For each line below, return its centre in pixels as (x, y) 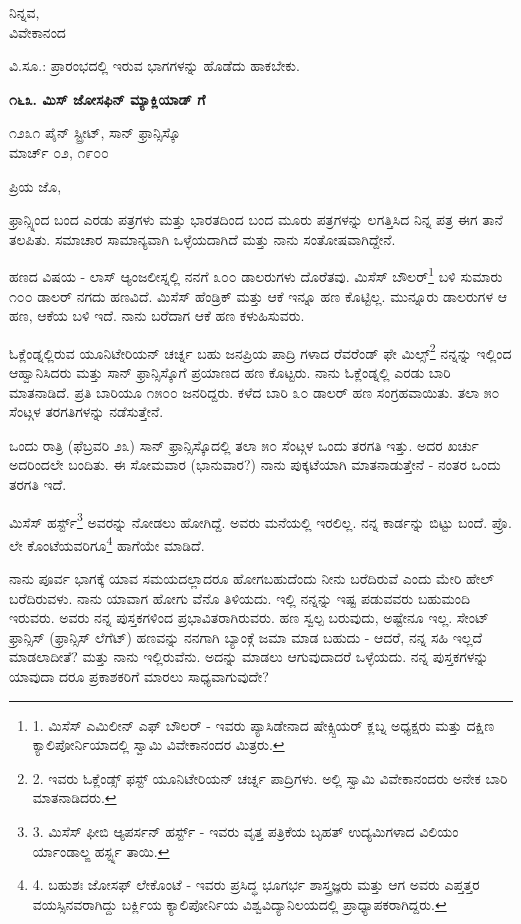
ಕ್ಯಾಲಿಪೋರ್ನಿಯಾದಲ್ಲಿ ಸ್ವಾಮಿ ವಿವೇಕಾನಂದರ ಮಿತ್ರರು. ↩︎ (158, 744)
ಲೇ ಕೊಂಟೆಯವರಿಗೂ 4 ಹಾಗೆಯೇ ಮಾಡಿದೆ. (107, 543)
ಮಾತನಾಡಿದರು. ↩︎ (74, 797)
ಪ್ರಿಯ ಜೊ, (35, 185)
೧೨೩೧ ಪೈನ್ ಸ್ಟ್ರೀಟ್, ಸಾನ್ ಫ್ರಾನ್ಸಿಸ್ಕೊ (95, 132)
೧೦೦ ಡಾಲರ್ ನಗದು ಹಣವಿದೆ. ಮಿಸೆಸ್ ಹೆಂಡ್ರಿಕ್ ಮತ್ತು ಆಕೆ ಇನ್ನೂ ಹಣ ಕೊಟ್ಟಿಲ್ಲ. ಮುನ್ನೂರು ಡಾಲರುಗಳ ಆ (258, 295)
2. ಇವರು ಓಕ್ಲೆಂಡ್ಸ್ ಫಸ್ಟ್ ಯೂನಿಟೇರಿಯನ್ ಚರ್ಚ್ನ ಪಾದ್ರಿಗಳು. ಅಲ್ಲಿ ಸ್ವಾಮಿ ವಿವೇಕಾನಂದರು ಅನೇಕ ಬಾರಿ (270, 777)
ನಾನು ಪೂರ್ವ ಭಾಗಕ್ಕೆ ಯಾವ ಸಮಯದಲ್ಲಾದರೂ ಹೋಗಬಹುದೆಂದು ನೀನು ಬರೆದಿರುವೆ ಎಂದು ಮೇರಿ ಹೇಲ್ (251, 578)
